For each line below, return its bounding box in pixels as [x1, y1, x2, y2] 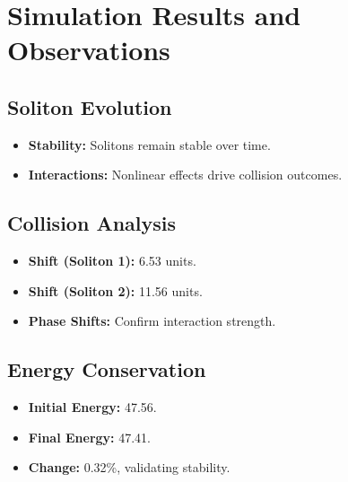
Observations [7, 31, 170, 68]
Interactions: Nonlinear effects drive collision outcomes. [28, 165, 343, 184]
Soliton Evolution [7, 92, 172, 120]
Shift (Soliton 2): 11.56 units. [28, 281, 203, 300]
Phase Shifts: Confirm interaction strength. [28, 311, 276, 330]
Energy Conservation [7, 355, 206, 383]
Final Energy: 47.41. [28, 427, 152, 446]
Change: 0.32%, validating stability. [28, 458, 231, 477]
